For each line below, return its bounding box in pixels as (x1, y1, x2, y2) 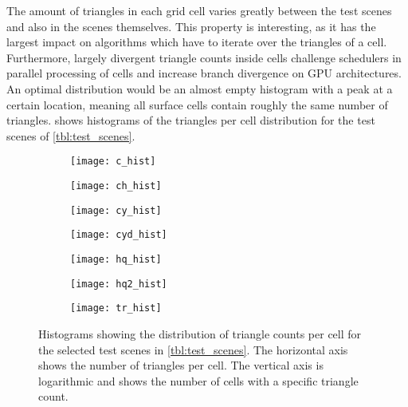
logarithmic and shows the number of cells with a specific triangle (38, 372, 359, 389)
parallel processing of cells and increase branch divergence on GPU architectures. (6, 65, 402, 81)
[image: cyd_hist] (70, 229, 167, 241)
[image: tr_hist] (70, 302, 162, 314)
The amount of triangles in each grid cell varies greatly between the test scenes (6, 2, 392, 18)
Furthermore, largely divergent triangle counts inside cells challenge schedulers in (6, 49, 402, 65)
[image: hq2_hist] (70, 278, 167, 290)
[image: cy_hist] (70, 204, 162, 216)
